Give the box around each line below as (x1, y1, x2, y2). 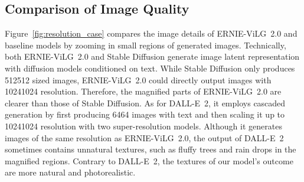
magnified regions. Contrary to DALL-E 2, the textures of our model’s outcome (5, 154, 293, 167)
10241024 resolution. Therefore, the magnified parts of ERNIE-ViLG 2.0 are (5, 85, 282, 97)
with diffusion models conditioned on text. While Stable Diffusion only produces (5, 61, 295, 74)
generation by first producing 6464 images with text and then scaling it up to (5, 108, 285, 121)
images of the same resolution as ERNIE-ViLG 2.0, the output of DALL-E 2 (5, 131, 284, 144)
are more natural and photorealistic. (5, 166, 136, 178)
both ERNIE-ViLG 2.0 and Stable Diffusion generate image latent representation (5, 50, 300, 63)
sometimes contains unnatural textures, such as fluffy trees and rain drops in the (5, 143, 296, 155)
